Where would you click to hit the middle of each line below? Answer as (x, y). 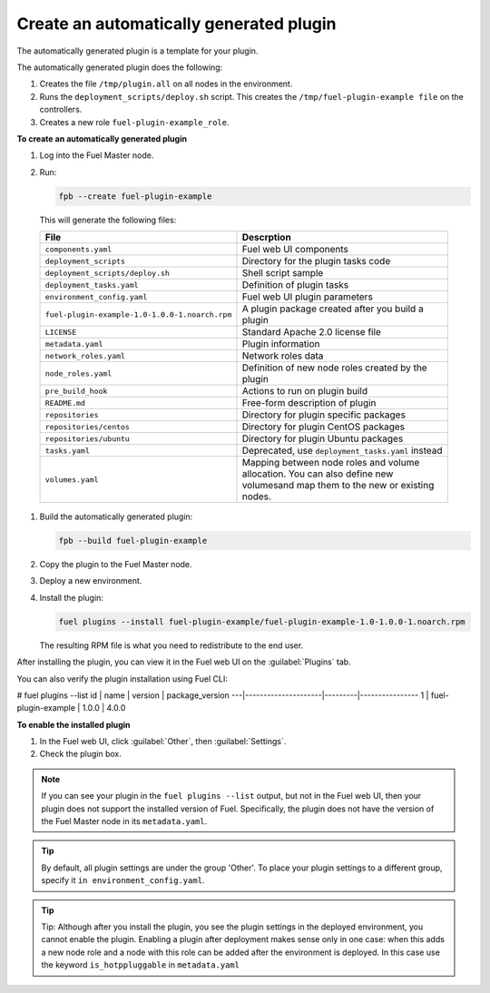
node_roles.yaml (78, 374)
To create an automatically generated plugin (102, 138)
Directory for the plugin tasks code (316, 261)
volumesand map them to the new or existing (338, 486)
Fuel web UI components (295, 250)
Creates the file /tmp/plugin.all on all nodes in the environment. (166, 84)
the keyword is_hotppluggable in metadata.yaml (141, 965)
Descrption (267, 238)
